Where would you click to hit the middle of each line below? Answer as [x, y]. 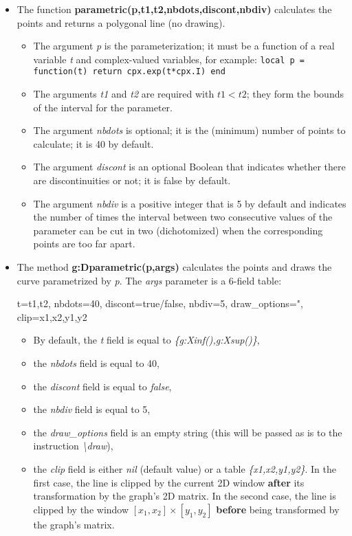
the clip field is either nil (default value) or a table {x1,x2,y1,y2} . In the [185, 468]
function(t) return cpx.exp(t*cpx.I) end [129, 72]
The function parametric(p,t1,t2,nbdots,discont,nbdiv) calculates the [174, 9]
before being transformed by [278, 509]
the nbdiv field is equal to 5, [92, 409]
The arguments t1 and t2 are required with [124, 94]
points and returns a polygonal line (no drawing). [121, 22]
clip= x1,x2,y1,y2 [52, 316]
